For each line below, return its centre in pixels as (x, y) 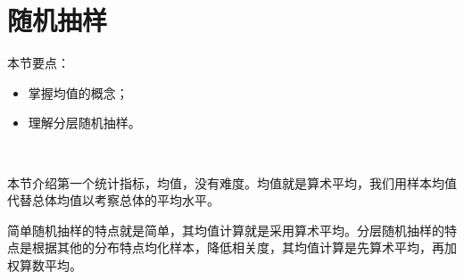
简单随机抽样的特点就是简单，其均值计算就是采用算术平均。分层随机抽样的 (226, 230)
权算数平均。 (45, 264)
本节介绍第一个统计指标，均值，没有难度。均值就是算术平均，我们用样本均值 (232, 182)
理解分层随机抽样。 (84, 123)
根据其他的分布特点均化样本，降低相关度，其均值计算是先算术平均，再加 (244, 247)
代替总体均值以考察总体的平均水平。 (113, 200)
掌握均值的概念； (78, 92)
